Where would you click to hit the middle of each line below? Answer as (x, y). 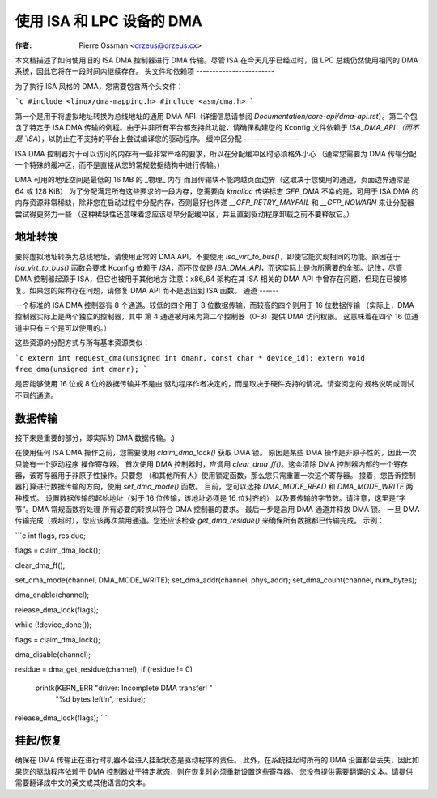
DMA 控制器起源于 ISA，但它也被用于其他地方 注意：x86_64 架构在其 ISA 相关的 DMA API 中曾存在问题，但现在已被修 (211, 279)
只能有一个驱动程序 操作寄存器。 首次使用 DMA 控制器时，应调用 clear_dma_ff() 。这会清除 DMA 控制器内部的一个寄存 (212, 464)
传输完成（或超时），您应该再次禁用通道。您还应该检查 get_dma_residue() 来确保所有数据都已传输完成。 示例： (199, 521)
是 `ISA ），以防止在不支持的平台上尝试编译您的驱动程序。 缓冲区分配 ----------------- (157, 139)
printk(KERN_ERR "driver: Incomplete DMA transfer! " (124, 688)
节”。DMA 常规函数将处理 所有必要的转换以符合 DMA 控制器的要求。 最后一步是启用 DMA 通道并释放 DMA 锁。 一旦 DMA (217, 510)
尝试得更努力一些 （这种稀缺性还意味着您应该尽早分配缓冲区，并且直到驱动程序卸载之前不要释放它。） (184, 214)
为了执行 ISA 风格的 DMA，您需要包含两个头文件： (99, 86)
